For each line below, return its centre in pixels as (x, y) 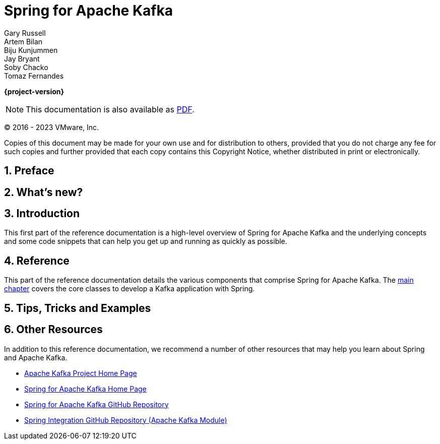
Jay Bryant (22, 58)
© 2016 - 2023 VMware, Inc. (52, 127)
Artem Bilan (23, 41)
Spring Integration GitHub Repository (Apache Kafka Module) (126, 420)
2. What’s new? (44, 192)
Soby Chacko (26, 67)
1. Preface (29, 171)
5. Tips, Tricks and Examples (78, 308)
